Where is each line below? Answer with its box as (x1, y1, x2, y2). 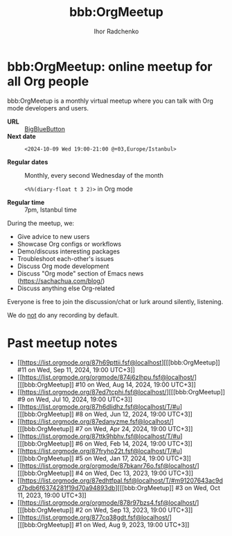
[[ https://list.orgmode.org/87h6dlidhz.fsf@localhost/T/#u (17, 402, 180, 410)
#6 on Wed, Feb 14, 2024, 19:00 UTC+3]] (75, 439, 193, 448)
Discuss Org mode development (17, 262, 109, 270)
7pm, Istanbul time (24, 206, 78, 214)
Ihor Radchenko (93, 27, 139, 35)
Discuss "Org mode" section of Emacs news (17, 269, 144, 278)
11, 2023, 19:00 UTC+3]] (17, 491, 87, 499)
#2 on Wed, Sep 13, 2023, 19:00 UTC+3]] (75, 505, 193, 514)
